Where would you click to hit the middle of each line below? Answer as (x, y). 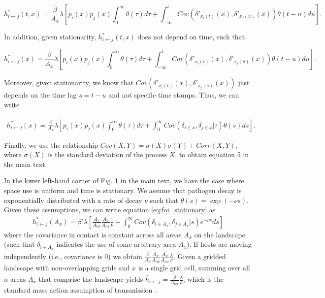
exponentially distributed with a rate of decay (73, 200)
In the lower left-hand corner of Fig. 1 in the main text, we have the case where (124, 181)
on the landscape (220, 234)
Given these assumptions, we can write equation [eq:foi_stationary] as (110, 210)
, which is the (203, 279)
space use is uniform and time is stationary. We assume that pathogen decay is (123, 190)
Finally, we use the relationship (51, 145)
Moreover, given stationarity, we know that (69, 83)
